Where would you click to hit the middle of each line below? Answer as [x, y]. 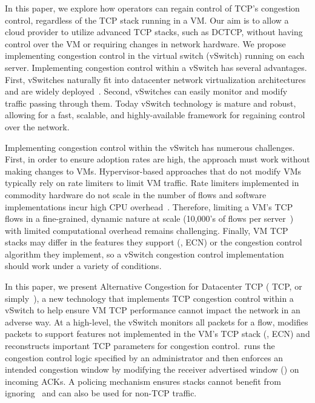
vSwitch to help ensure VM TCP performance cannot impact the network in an [153, 310]
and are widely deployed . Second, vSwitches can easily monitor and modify [146, 91]
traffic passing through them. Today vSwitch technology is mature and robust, [151, 103]
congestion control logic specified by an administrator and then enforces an [144, 357]
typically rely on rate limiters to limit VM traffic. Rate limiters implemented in [152, 183]
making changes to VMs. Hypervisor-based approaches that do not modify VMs [153, 171]
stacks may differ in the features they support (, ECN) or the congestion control [154, 242]
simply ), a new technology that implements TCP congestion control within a [149, 298]
